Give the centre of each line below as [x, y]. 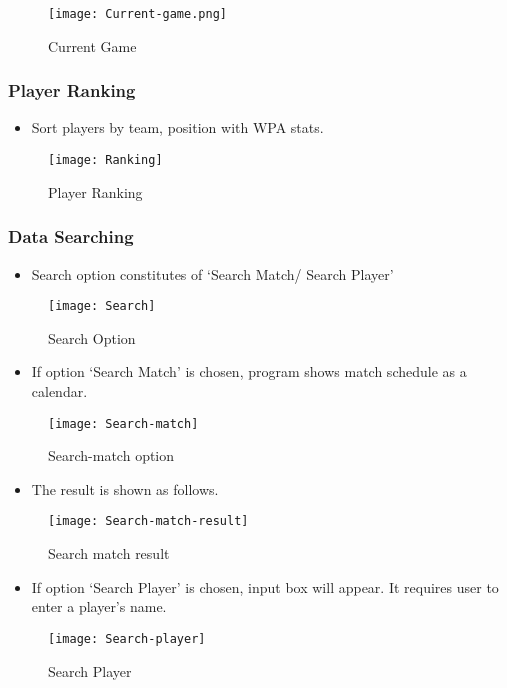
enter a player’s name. [99, 606]
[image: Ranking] [105, 160]
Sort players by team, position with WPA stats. [177, 127]
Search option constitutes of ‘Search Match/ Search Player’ [212, 273]
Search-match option [111, 455]
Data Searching [71, 236]
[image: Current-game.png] [137, 14]
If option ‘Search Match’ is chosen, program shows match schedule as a [249, 371]
